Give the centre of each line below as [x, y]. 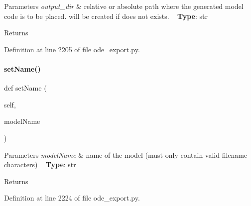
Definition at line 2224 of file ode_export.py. [72, 198]
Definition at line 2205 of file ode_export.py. [72, 49]
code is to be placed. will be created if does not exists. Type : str [106, 16]
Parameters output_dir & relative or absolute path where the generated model [124, 6]
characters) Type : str [40, 164]
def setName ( [25, 88]
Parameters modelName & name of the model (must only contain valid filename [126, 154]
